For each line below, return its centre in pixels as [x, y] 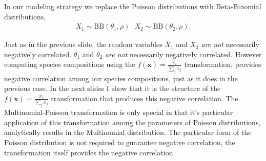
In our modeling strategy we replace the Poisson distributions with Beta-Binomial [133, 6]
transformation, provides [223, 64]
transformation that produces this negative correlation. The [145, 98]
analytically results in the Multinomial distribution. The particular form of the [128, 132]
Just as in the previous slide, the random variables [83, 44]
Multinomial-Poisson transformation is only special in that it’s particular [119, 112]
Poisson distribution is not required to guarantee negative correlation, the [120, 142]
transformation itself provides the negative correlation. [90, 152]
